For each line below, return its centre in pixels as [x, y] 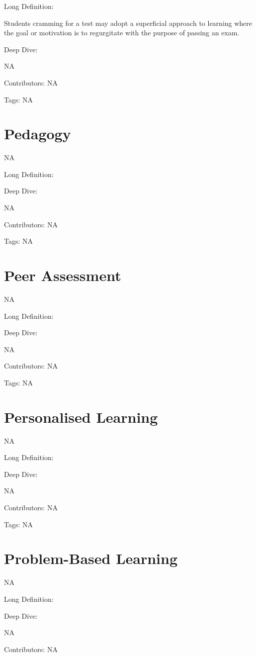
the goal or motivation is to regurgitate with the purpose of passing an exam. [122, 33]
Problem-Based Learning [91, 558]
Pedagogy [38, 134]
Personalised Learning [81, 417]
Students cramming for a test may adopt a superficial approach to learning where [128, 23]
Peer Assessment [63, 275]
